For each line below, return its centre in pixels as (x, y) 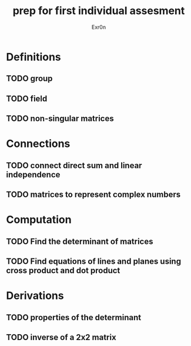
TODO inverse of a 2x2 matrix (61, 337)
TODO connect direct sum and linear (74, 165)
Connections (38, 144)
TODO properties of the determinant (74, 318)
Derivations (35, 296)
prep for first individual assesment (99, 11)
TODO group (29, 78)
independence (33, 174)
